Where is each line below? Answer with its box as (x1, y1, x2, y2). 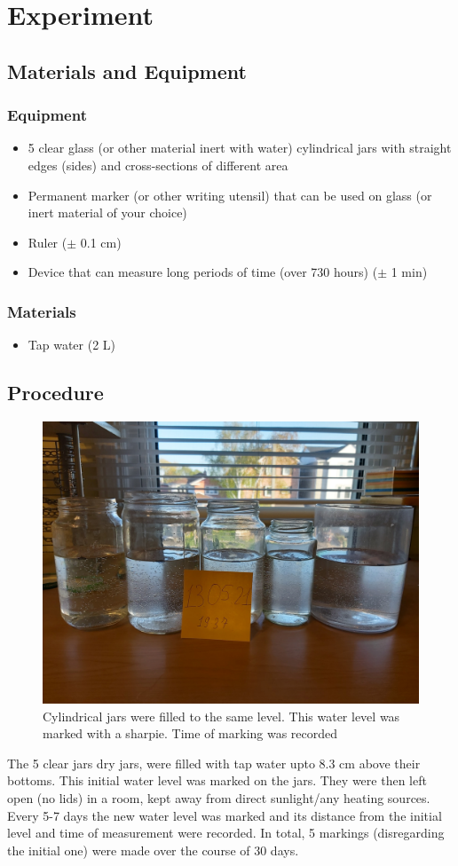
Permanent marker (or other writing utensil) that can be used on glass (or (28, 185, 432, 204)
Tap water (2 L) (28, 335, 116, 354)
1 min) (391, 263, 428, 281)
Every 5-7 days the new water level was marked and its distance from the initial (7, 806, 442, 824)
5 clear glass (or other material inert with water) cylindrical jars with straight (28, 138, 452, 157)
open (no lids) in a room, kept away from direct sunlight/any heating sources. (7, 788, 430, 807)
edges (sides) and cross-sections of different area (28, 155, 288, 174)
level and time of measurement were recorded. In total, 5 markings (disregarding (7, 823, 445, 842)
